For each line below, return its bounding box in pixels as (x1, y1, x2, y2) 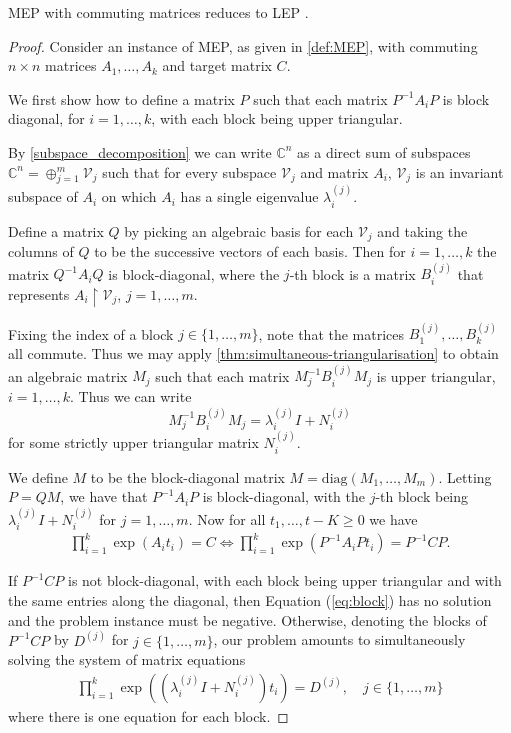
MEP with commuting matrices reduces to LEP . (8, 2, 309, 22)
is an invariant (415, 161, 504, 182)
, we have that (60, 486, 148, 507)
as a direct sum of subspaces (297, 141, 471, 162)
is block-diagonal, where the (108, 263, 280, 284)
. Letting (438, 466, 492, 487)
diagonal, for (8, 108, 85, 129)
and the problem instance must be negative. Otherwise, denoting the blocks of (8, 609, 487, 630)
